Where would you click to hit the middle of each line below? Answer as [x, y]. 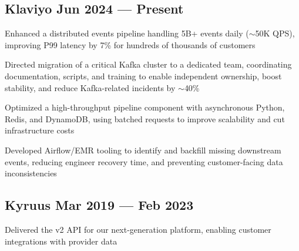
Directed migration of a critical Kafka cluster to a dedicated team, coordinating [148, 64]
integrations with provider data [61, 241]
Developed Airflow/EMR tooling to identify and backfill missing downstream [143, 150]
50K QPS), [275, 33]
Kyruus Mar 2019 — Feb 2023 [99, 205]
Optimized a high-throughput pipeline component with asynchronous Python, [145, 107]
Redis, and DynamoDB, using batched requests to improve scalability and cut [145, 118]
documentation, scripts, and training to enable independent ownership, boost [143, 76]
